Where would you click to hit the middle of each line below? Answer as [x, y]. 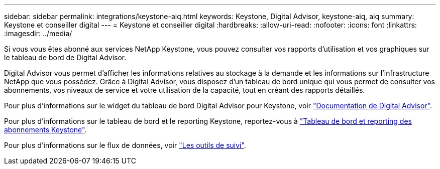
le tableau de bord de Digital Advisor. [65, 57]
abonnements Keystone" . [45, 130]
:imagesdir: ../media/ [38, 33]
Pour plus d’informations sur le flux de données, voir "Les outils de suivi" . [125, 145]
